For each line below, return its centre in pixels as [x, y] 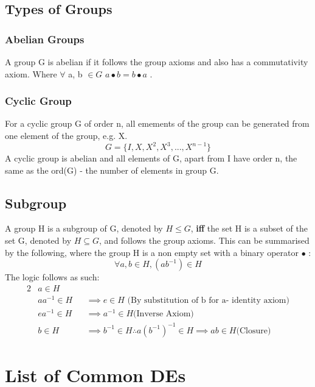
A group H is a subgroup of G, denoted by [84, 228]
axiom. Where [31, 73]
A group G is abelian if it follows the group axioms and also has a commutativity [157, 62]
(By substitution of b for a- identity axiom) [208, 300]
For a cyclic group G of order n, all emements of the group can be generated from [157, 123]
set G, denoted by [38, 240]
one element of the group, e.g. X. [66, 135]
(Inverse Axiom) [164, 314]
